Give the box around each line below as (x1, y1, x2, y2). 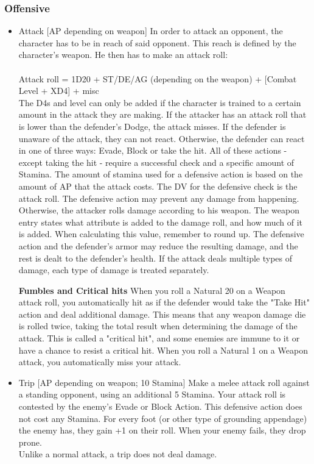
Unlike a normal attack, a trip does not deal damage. (18, 448, 217, 460)
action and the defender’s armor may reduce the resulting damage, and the (18, 239, 298, 252)
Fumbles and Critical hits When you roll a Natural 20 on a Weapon (18, 284, 285, 296)
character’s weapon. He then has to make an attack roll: (18, 48, 228, 61)
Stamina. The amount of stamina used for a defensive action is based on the (18, 168, 303, 180)
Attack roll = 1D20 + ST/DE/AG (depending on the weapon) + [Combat (18, 72, 297, 85)
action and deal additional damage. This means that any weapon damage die (18, 307, 306, 320)
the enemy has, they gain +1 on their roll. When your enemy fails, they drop (18, 424, 306, 437)
